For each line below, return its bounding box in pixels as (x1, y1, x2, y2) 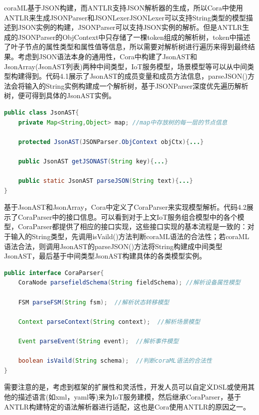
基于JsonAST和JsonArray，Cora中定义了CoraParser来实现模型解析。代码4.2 (4, 202, 247, 212)
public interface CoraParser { (4, 269, 104, 277)
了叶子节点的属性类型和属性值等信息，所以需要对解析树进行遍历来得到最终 (4, 41, 248, 52)
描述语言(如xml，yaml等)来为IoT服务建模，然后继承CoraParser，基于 (17, 391, 241, 402)
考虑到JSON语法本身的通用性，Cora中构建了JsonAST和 (17, 51, 197, 61)
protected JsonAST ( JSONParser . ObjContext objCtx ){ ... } (18, 138, 204, 145)
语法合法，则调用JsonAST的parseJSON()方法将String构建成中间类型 (4, 241, 223, 251)
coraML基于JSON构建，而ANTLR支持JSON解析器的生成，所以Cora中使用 (4, 2, 243, 12)
